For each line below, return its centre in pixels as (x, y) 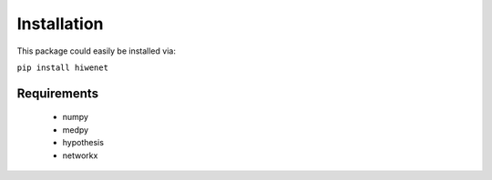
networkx (80, 155)
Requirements (58, 93)
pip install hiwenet (63, 67)
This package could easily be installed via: (97, 51)
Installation (60, 24)
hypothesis (83, 143)
